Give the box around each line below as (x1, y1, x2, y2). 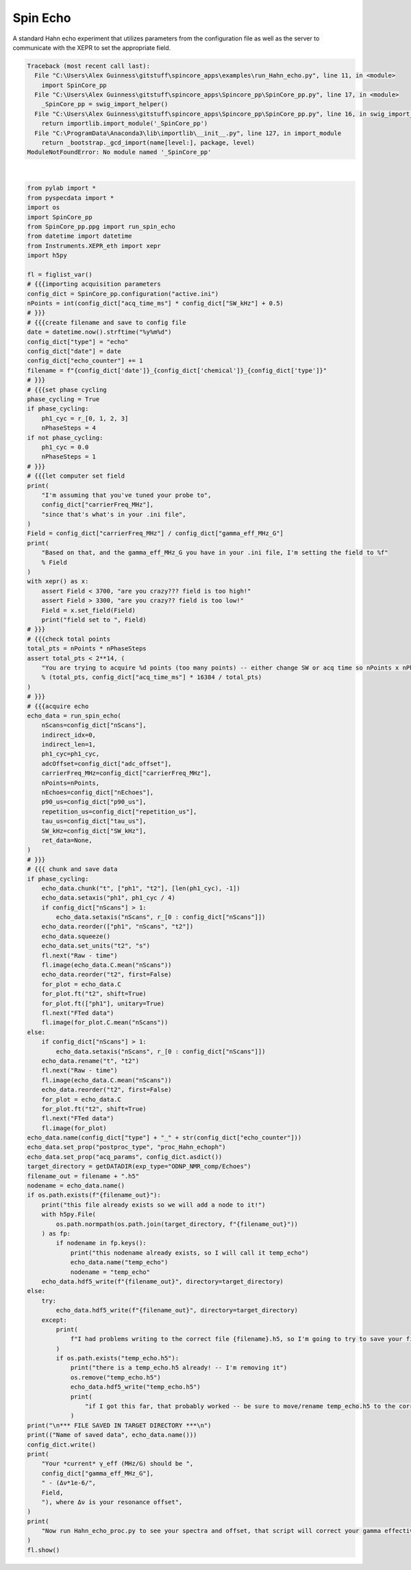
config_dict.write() (27, 1440, 96, 1449)
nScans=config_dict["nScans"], (41, 722, 147, 729)
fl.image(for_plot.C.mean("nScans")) (41, 1018, 169, 1027)
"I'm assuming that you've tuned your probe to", (41, 491, 212, 499)
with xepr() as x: (27, 578, 89, 585)
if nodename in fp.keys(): (55, 1239, 147, 1247)
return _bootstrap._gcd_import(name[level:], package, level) (41, 139, 255, 147)
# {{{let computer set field (27, 472, 125, 480)
